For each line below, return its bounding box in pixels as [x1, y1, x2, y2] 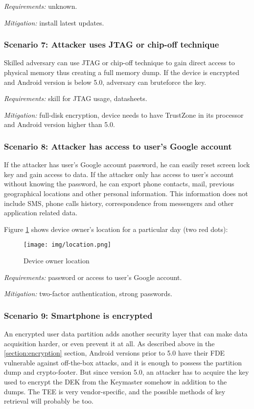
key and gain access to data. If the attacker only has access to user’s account [4, 169, 234, 179]
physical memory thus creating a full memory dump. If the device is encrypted [4, 67, 240, 77]
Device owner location [23, 256, 90, 265]
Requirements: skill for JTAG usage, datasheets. [4, 93, 147, 103]
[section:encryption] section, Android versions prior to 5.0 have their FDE [4, 348, 225, 358]
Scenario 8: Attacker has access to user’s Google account [4, 140, 232, 152]
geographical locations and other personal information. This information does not [4, 188, 248, 198]
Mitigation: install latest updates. [4, 17, 104, 27]
